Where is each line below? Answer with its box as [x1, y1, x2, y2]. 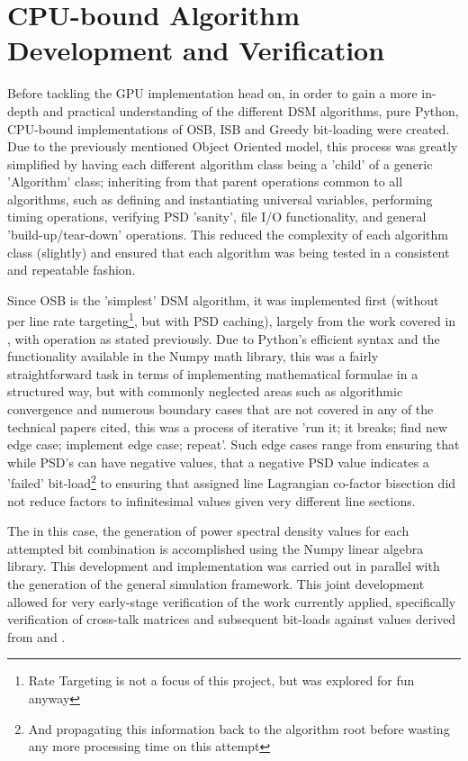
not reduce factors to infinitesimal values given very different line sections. [7, 491, 416, 510]
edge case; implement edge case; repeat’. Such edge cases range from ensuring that [7, 435, 460, 454]
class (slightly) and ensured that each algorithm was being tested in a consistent [7, 242, 450, 261]
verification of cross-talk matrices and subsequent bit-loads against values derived [7, 610, 456, 629]
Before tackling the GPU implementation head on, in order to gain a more [7, 84, 418, 103]
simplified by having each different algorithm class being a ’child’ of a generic [7, 154, 433, 173]
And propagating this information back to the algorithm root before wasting [28, 719, 450, 738]
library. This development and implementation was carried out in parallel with [7, 557, 440, 575]
